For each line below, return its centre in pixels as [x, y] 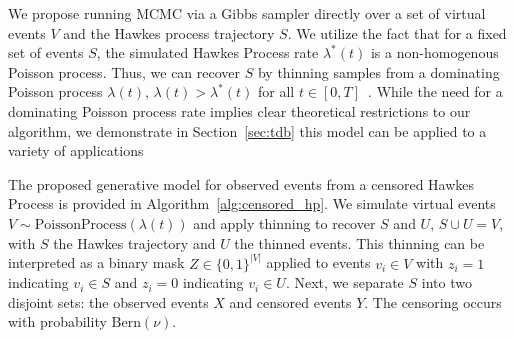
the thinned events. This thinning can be [359, 242]
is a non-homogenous [434, 52]
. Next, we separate [344, 282]
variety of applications [76, 150]
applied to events [318, 262]
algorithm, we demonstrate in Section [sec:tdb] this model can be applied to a [247, 130]
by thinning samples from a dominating [378, 71]
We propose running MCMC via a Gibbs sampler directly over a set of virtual [247, 13]
